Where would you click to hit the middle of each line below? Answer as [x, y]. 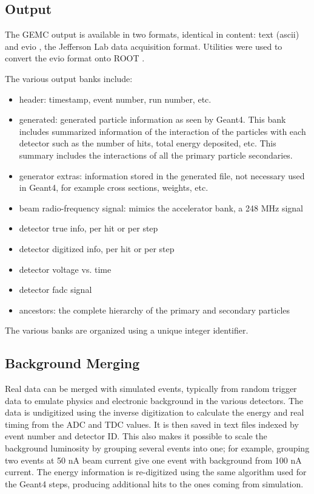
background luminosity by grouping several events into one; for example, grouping [157, 448]
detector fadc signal [55, 290]
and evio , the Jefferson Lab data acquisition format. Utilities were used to [144, 46]
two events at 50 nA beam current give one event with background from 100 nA [153, 460]
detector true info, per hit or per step [89, 228]
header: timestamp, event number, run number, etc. [115, 99]
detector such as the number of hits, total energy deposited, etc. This [148, 143]
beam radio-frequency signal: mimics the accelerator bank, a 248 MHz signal [161, 208]
